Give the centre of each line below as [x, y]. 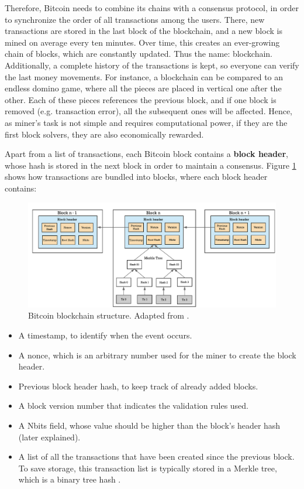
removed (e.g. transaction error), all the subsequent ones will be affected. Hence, [149, 111]
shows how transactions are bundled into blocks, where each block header [136, 177]
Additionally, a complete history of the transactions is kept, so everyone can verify [152, 65]
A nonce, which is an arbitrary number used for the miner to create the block [157, 355]
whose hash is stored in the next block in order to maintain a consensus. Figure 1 [151, 165]
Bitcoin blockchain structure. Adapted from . [109, 315]
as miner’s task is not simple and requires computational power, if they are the [146, 122]
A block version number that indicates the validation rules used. [134, 406]
